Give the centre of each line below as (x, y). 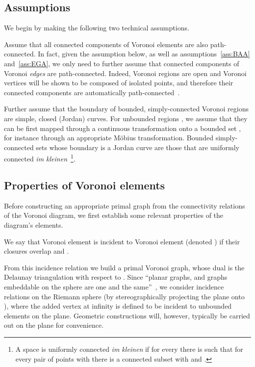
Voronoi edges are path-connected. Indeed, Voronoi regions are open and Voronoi (125, 73)
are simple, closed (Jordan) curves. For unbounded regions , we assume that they (126, 118)
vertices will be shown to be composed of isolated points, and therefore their (119, 83)
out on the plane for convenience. (54, 325)
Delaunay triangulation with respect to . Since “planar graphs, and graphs (116, 277)
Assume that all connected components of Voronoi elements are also (106, 44)
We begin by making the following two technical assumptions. (97, 28)
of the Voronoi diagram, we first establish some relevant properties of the (114, 215)
